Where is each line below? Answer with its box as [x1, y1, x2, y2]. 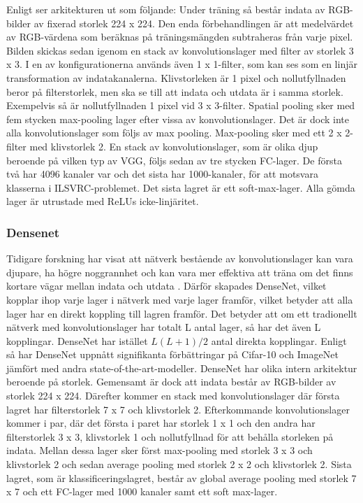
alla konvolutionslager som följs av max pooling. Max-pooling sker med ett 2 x [6, 125, 342, 140]
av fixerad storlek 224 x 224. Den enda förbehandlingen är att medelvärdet [34, 15, 354, 30]
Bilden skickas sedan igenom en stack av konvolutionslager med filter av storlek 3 [6, 43, 354, 57]
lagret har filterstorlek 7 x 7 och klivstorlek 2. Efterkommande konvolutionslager [6, 402, 350, 416]
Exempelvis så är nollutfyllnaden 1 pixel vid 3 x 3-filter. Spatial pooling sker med [6, 98, 355, 113]
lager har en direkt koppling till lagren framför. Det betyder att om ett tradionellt [6, 306, 357, 320]
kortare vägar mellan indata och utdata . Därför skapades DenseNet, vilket [6, 278, 327, 293]
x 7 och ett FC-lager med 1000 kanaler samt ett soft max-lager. [6, 484, 278, 499]
